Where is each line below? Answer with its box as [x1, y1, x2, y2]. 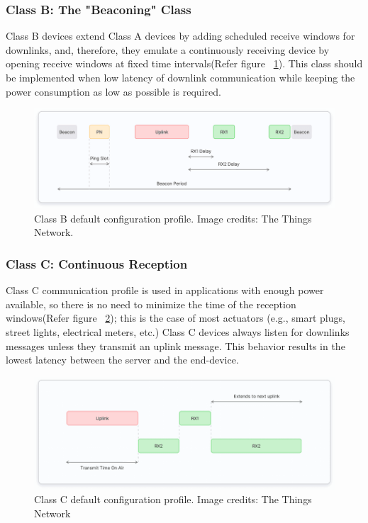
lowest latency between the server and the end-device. [6, 352, 239, 367]
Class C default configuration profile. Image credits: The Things [34, 492, 312, 507]
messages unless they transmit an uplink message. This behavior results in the [6, 338, 345, 353]
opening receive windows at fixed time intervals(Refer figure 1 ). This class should [6, 56, 363, 71]
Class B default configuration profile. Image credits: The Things [34, 210, 312, 225]
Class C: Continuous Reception [6, 254, 188, 272]
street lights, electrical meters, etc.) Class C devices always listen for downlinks [6, 324, 350, 339]
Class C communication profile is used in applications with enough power [6, 283, 324, 298]
